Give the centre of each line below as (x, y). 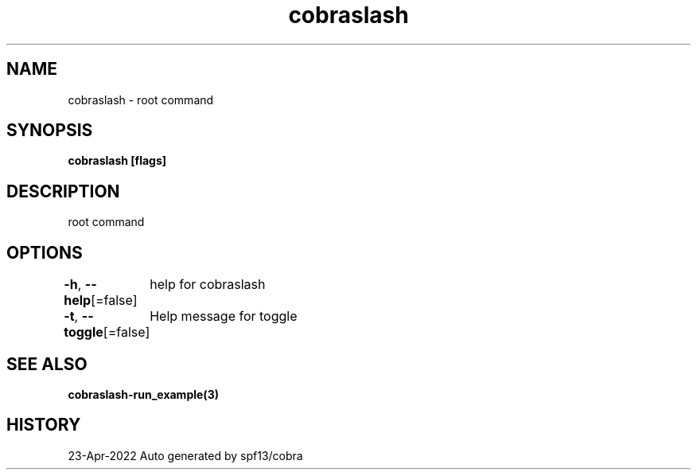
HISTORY (44, 425)
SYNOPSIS (50, 131)
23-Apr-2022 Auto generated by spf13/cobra (185, 455)
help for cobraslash (208, 285)
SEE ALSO (47, 364)
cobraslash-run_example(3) (143, 394)
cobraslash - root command (141, 99)
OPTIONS (45, 252)
